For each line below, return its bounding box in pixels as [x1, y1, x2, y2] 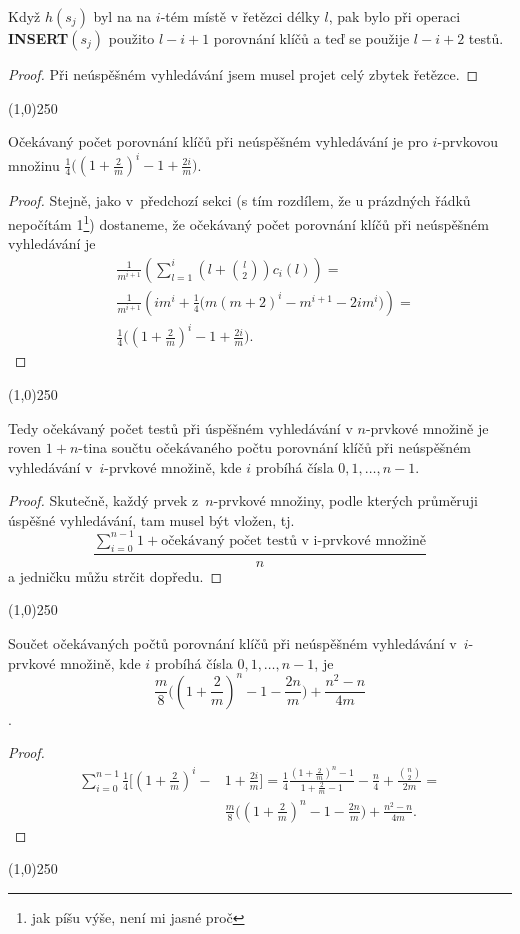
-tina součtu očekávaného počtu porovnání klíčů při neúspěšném [78, 437, 472, 458]
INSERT [8, 28, 69, 48]
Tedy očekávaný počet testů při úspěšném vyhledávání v [8, 417, 353, 438]
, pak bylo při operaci [328, 6, 461, 26]
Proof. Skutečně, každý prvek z [8, 490, 199, 511]
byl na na [93, 6, 152, 26]
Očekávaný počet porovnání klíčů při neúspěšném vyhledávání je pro [8, 131, 428, 152]
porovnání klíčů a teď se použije [213, 28, 410, 48]
